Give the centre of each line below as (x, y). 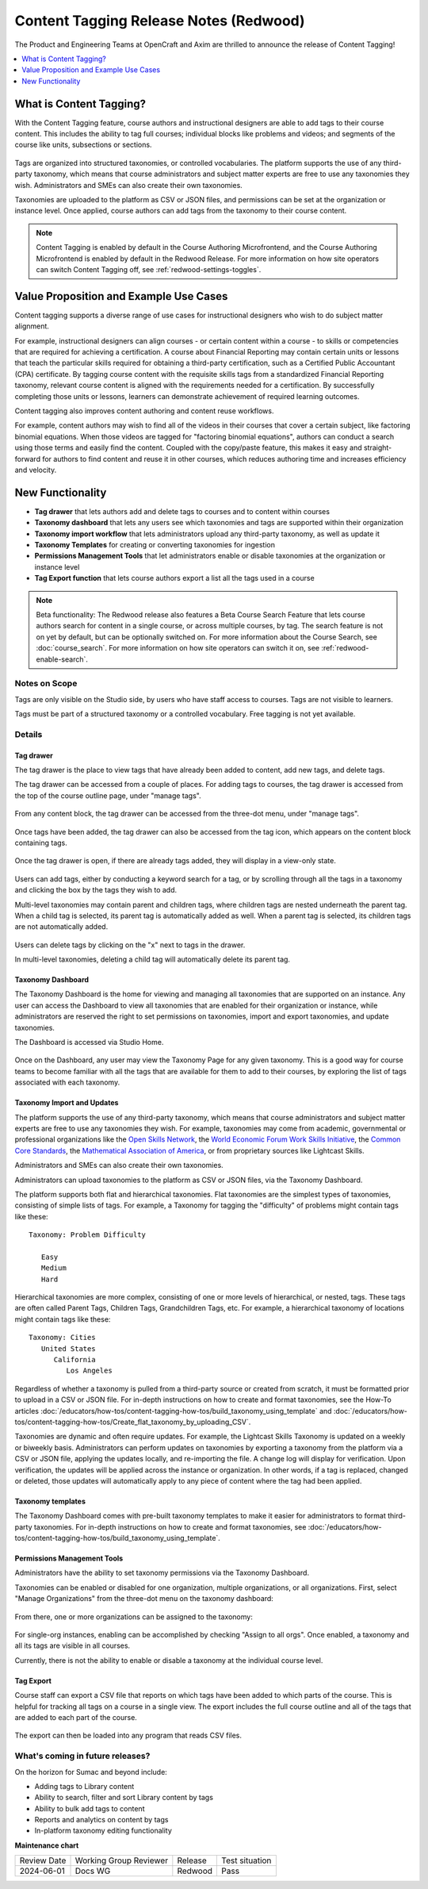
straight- (378, 447)
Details (29, 734)
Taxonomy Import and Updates (67, 1103)
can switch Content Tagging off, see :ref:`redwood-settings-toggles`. (149, 269)
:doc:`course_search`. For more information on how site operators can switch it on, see (178, 648)
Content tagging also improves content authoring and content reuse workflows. (144, 411)
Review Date (43, 1860)
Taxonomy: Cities (62, 1338)
